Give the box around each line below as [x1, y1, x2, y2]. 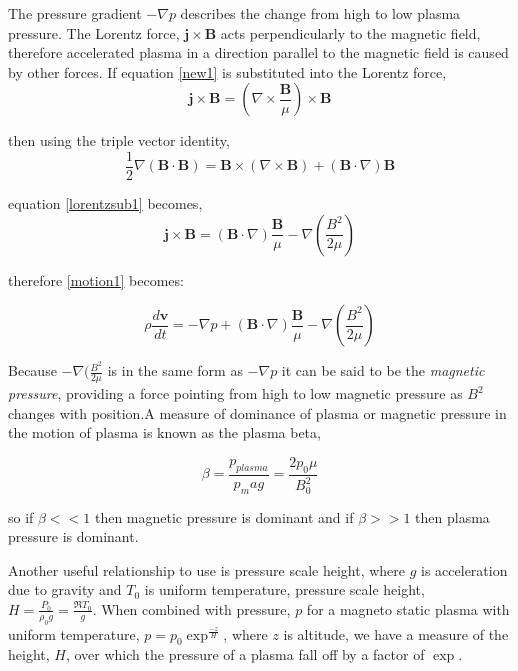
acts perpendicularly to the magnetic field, [220, 22, 481, 43]
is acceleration [421, 559, 508, 580]
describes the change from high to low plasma [180, 3, 461, 23]
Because [8, 360, 57, 381]
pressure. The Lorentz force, [8, 22, 180, 43]
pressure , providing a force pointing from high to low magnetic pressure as [8, 383, 463, 404]
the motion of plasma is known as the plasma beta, [8, 422, 321, 443]
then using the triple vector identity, [8, 130, 230, 151]
